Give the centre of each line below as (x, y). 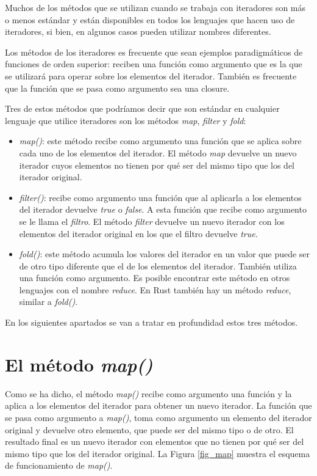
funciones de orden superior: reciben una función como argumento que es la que (154, 64)
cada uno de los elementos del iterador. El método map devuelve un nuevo (158, 152)
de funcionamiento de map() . (59, 465)
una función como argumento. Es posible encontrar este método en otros (155, 278)
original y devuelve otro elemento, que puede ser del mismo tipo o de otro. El (149, 429)
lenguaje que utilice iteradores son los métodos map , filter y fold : (126, 120)
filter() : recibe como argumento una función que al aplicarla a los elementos (160, 197)
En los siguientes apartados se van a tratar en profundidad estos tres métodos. (151, 322)
